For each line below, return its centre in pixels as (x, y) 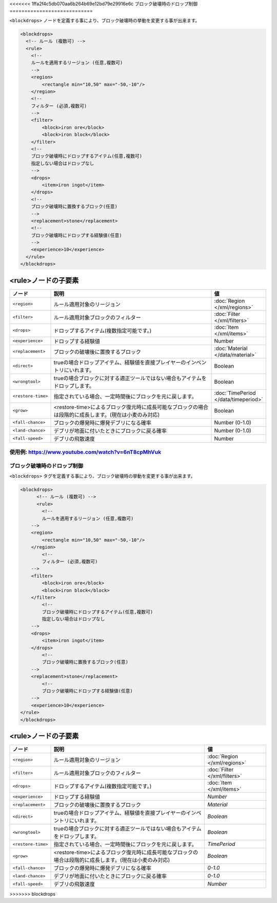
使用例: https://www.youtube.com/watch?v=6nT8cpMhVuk (85, 452)
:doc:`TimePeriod (235, 393)
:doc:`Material (231, 348)
